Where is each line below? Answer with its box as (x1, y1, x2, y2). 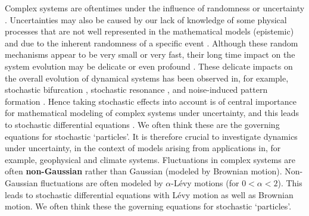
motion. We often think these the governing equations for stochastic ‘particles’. (5, 200, 292, 212)
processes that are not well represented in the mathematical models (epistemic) (5, 25, 294, 37)
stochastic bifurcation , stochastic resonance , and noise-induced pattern (5, 83, 268, 96)
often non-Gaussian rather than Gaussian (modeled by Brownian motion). (5, 165, 282, 177)
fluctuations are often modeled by (40, 176, 163, 189)
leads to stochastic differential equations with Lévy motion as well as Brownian (5, 188, 294, 201)
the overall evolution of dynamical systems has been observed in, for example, (5, 71, 289, 84)
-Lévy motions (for (171, 176, 239, 189)
